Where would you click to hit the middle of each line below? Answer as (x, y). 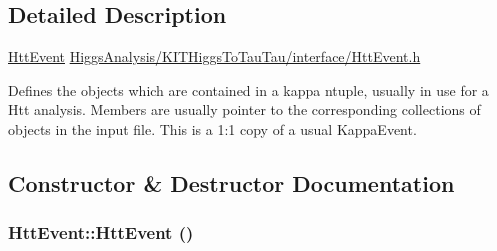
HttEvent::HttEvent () (101, 232)
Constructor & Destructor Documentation (231, 182)
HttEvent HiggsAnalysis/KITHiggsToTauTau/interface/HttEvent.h (214, 56)
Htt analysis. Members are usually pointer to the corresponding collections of (244, 109)
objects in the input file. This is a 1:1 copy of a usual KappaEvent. (212, 128)
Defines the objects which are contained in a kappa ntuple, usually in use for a (248, 89)
